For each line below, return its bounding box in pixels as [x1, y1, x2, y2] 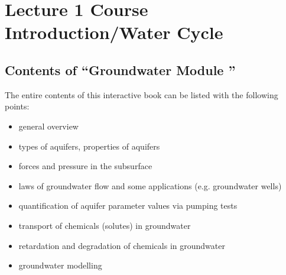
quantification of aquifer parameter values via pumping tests [18, 199, 238, 212]
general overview [18, 119, 79, 132]
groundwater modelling [18, 259, 102, 271]
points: [5, 100, 30, 112]
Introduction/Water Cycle [5, 20, 223, 44]
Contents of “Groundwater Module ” [5, 60, 236, 79]
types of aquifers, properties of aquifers [18, 140, 160, 152]
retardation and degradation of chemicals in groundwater [18, 239, 225, 251]
